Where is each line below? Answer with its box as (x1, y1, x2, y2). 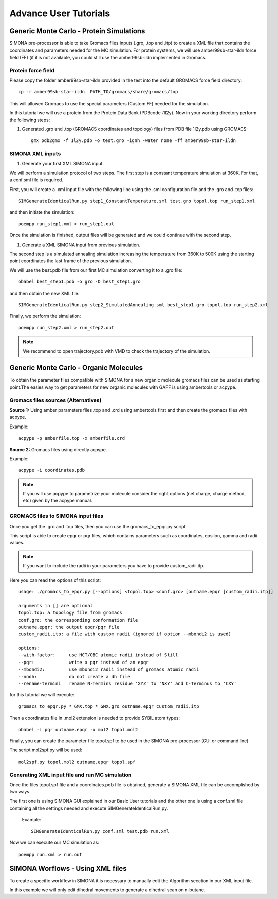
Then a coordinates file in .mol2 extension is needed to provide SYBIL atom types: (9, 715, 180, 721)
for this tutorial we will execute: (9, 692, 74, 698)
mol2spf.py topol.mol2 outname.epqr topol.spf (18, 759, 136, 765)
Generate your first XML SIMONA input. (22, 161, 104, 167)
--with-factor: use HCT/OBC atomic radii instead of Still (18, 652, 178, 658)
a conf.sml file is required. (9, 177, 63, 183)
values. (9, 540, 25, 546)
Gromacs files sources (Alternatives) (9, 397, 102, 404)
